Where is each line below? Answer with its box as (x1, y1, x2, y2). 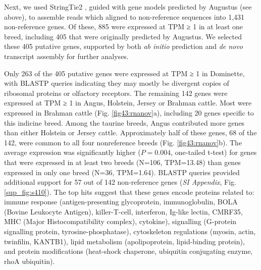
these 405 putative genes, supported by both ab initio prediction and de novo (4, 41, 243, 51)
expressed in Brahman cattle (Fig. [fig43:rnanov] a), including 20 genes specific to (4, 107, 254, 118)
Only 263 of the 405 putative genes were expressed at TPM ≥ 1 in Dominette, (4, 68, 245, 78)
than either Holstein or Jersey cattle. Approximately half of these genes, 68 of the (4, 127, 257, 138)
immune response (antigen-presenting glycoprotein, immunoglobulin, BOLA (4, 196, 238, 207)
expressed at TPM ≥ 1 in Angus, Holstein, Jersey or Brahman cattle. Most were (4, 97, 252, 108)
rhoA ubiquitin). (4, 255, 55, 266)
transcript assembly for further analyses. (4, 50, 129, 61)
